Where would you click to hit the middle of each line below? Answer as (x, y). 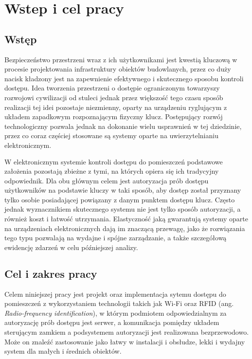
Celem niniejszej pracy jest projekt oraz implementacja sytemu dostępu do (115, 294)
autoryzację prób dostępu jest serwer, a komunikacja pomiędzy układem (112, 322)
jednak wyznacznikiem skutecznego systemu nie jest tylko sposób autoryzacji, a (123, 209)
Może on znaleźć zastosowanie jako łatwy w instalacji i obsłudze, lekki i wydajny (125, 341)
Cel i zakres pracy (51, 273)
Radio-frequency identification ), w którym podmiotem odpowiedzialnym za (116, 313)
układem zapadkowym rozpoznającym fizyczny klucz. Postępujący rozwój (114, 117)
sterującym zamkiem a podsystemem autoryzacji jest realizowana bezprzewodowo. (127, 332)
